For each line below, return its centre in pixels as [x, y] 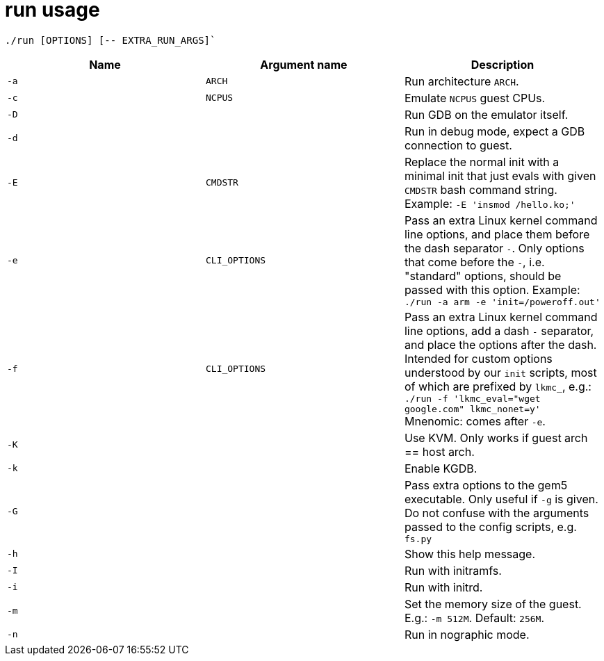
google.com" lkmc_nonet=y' [472, 409]
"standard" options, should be [483, 276]
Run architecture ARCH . [462, 81]
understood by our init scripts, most [500, 372]
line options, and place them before [497, 234]
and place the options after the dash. [500, 344]
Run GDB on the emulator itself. [486, 114]
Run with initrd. [443, 587]
